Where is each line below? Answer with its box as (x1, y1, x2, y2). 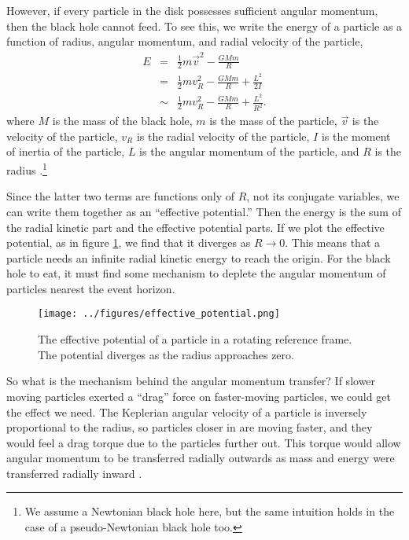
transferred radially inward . (6, 465, 142, 481)
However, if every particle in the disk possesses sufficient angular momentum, (6, 2, 378, 18)
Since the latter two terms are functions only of (6, 188, 234, 204)
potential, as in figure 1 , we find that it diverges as (6, 234, 251, 251)
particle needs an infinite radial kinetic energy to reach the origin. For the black (6, 249, 391, 266)
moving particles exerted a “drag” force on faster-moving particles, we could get (6, 388, 391, 404)
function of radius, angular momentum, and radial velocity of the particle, (6, 33, 363, 50)
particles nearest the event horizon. (6, 280, 175, 296)
